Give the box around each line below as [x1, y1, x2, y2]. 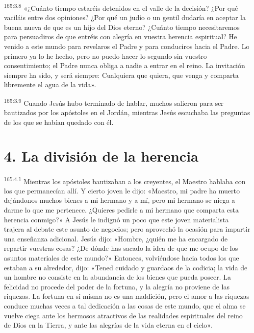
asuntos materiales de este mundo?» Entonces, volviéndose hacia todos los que [4, 252, 239, 262]
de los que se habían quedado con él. [4, 117, 114, 127]
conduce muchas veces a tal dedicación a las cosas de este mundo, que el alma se [4, 300, 246, 310]
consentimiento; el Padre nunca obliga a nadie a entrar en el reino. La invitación [4, 60, 245, 71]
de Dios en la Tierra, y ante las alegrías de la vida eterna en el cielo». [4, 320, 212, 330]
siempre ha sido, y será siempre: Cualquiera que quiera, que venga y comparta [4, 70, 239, 80]
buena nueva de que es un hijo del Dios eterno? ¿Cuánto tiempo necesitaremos [4, 22, 240, 32]
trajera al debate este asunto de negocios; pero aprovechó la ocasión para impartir [4, 224, 251, 234]
